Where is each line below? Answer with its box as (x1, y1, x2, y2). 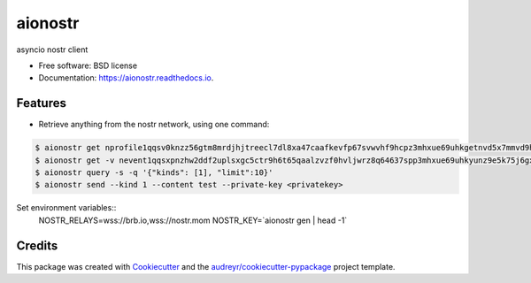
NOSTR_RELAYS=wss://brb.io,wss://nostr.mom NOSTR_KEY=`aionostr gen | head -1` (38, 215, 348, 226)
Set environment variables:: (16, 203, 117, 213)
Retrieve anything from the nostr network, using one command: (38, 119, 270, 130)
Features (16, 96, 66, 111)
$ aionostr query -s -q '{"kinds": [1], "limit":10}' (35, 168, 273, 177)
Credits (16, 238, 58, 253)
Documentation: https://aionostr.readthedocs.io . (38, 73, 214, 83)
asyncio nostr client (16, 44, 88, 55)
